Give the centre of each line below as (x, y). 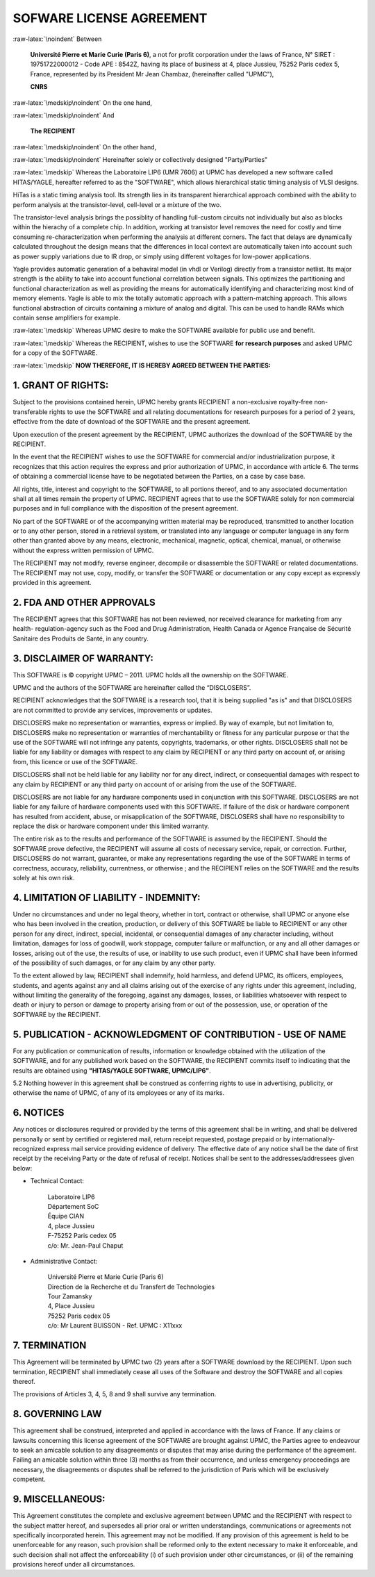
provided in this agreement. (52, 583)
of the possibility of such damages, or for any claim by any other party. (114, 963)
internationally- (314, 1139)
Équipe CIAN (66, 1216)
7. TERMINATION (50, 1345)
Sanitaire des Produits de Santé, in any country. (81, 638)
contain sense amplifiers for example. (67, 317)
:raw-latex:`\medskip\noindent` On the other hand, (85, 147)
